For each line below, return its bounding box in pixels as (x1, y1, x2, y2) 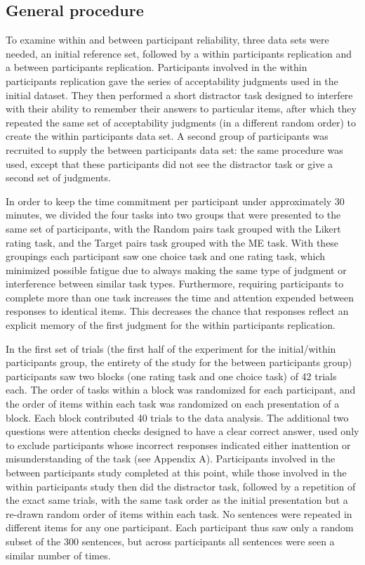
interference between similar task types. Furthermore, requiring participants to (6, 276, 344, 291)
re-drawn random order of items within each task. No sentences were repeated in (6, 506, 352, 521)
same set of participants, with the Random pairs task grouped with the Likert (6, 221, 341, 235)
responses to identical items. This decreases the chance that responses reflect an (6, 304, 349, 318)
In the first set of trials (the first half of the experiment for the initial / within (6, 341, 336, 356)
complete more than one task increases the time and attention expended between (6, 290, 354, 304)
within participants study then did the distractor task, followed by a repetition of (6, 479, 356, 493)
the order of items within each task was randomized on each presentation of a (6, 396, 340, 411)
